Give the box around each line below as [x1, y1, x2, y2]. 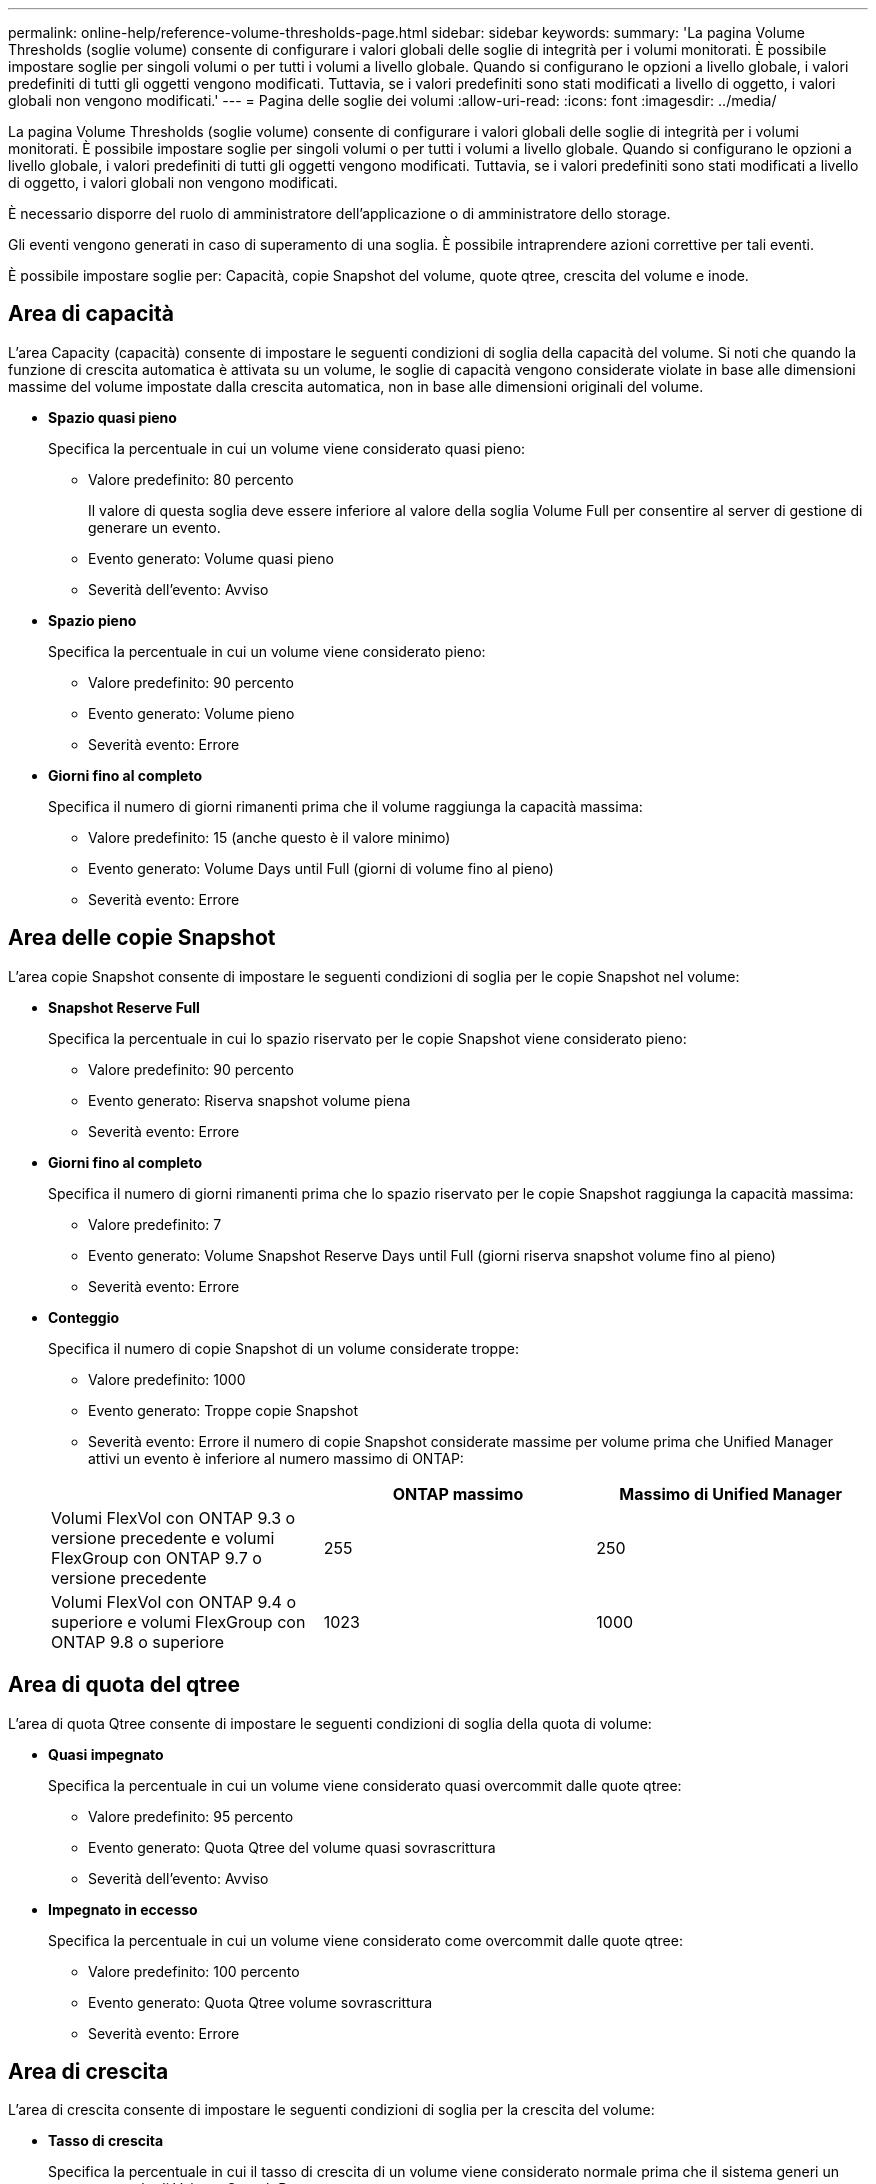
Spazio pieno [48, 611, 137, 629]
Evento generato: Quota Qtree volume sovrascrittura [88, 1993, 433, 2011]
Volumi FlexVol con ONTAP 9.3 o [51, 1507, 296, 1528]
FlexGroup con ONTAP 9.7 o [51, 1547, 262, 1568]
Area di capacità [8, 301, 174, 327]
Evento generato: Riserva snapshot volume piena [88, 1091, 411, 1109]
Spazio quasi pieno [48, 408, 177, 426]
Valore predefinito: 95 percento [88, 1807, 294, 1825]
